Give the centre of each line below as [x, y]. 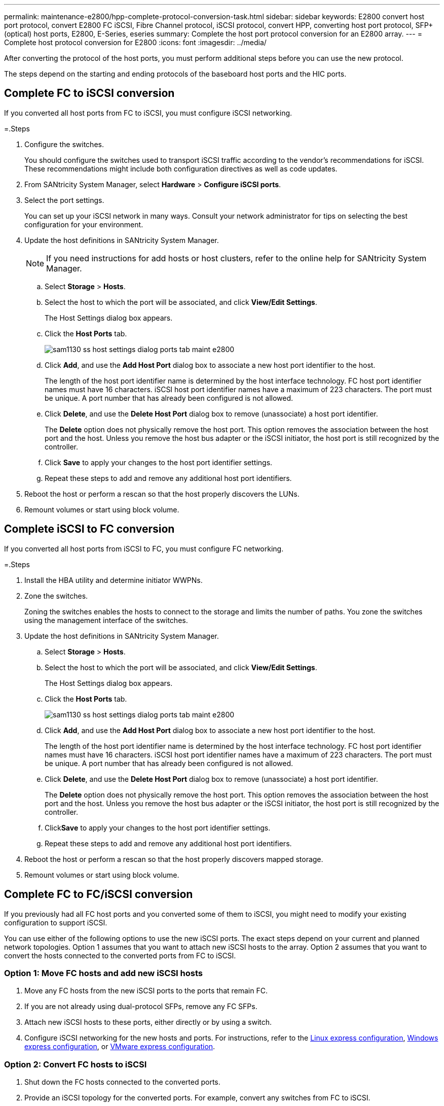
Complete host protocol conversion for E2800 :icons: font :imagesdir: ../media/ [135, 42]
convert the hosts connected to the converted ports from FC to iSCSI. [120, 955]
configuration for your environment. [84, 224]
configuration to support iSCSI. [56, 922]
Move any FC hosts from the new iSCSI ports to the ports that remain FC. [146, 991]
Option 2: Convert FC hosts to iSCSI [76, 1064]
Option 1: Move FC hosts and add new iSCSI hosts [103, 973]
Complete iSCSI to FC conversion [89, 529]
